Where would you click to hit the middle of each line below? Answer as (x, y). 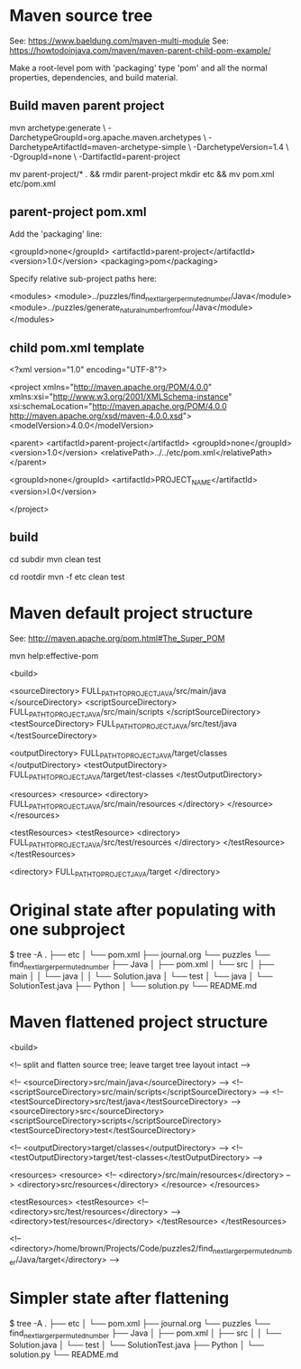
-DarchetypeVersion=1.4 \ (241, 146)
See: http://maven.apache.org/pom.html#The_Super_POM (117, 638)
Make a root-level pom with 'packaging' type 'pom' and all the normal (138, 68)
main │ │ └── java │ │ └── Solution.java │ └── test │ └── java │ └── (141, 976)
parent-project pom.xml (78, 212)
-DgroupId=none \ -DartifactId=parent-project (95, 156)
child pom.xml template (77, 347)
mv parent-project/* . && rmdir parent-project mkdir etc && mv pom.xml (142, 173)
